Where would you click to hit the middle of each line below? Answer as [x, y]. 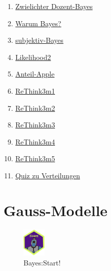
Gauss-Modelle [55, 210]
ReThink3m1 [35, 90]
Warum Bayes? [38, 23]
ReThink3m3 [35, 125]
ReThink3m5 [35, 158]
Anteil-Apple [35, 74]
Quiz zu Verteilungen [47, 175]
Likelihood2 [33, 57]
